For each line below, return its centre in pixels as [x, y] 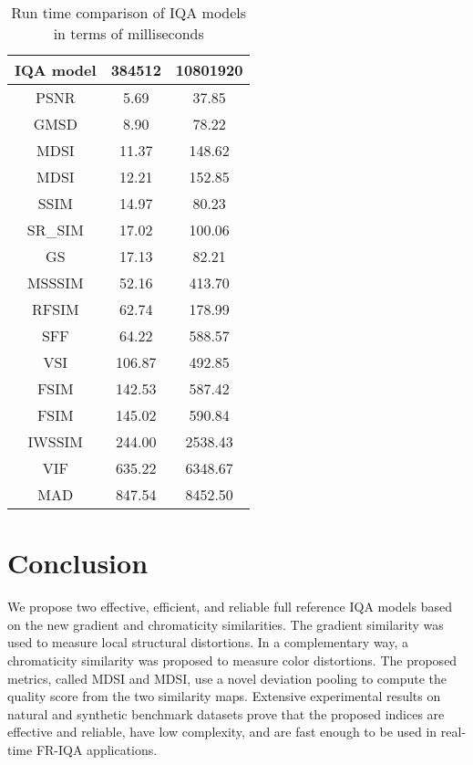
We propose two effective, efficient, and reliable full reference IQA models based [230, 607]
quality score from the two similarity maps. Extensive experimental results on [224, 696]
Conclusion [78, 563]
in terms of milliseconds [129, 33]
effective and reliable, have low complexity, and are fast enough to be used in [222, 732]
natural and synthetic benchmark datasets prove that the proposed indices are [226, 713]
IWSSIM [56, 441]
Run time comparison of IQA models [129, 12]
